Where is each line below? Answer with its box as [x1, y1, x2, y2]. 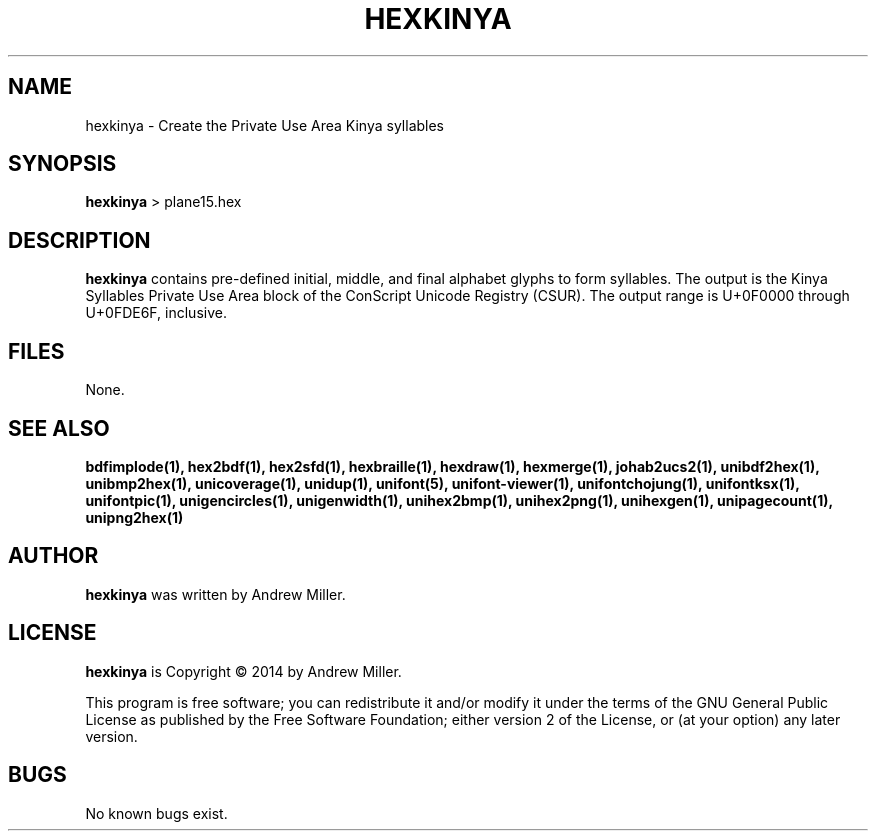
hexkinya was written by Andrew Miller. [85, 585, 346, 603]
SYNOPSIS [8, 151, 117, 177]
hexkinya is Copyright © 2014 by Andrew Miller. [85, 662, 402, 680]
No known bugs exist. [85, 804, 228, 822]
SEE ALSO [8, 415, 110, 441]
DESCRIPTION [8, 227, 151, 253]
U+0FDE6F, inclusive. [85, 304, 227, 322]
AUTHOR [8, 543, 99, 569]
